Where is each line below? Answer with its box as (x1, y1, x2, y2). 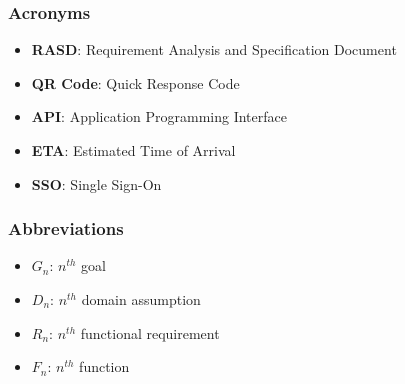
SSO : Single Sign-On (31, 173, 162, 194)
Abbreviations (8, 216, 124, 241)
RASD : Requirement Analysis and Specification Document (31, 39, 397, 60)
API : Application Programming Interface (31, 106, 287, 127)
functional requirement (80, 322, 220, 343)
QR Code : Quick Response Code (31, 72, 240, 93)
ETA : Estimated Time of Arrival (31, 140, 236, 160)
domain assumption (81, 289, 201, 309)
